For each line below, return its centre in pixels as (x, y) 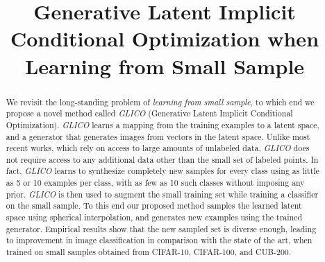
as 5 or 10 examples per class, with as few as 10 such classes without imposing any (155, 183)
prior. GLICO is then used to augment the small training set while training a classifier (162, 194)
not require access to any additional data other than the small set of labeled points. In (162, 159)
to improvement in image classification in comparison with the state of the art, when (159, 240)
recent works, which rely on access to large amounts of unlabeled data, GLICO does (158, 148)
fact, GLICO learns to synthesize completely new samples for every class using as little (162, 171)
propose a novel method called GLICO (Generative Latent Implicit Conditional (149, 113)
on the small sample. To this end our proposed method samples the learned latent (154, 206)
